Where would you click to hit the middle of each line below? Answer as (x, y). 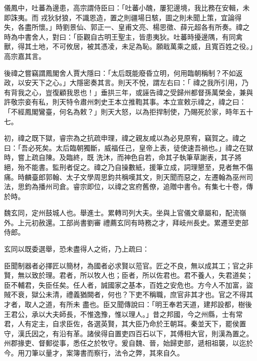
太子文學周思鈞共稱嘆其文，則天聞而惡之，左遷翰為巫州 (156, 177)
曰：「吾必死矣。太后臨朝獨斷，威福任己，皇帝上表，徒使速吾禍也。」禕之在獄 (128, 147)
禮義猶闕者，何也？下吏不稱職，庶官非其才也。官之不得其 (159, 294)
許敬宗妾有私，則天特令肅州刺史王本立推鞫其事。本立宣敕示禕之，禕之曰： (125, 102)
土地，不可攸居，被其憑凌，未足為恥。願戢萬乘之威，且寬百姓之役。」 (142, 46)
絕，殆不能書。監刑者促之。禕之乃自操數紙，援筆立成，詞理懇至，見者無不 (125, 167)
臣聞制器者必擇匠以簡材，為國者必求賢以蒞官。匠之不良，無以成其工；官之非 (128, 265)
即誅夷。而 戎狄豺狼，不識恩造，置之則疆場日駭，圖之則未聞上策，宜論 (119, 17)
